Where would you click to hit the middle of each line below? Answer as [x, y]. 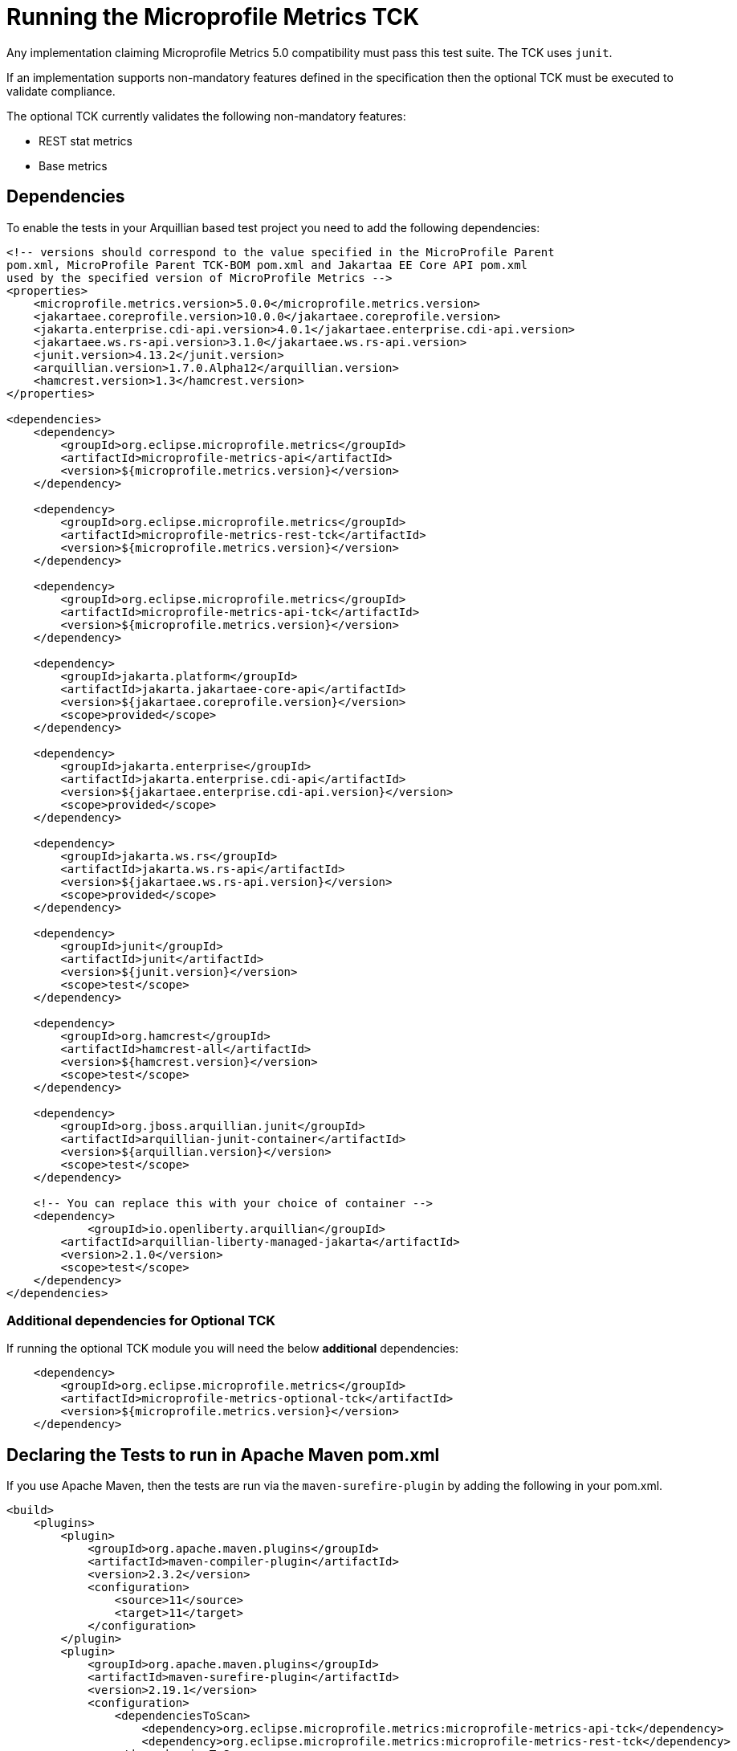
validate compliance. [61, 91]
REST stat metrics [86, 141]
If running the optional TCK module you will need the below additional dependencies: [232, 1349]
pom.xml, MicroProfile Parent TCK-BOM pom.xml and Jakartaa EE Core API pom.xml [267, 265]
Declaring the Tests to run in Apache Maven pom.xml [223, 1455]
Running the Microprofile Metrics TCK [213, 17]
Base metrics [73, 165]
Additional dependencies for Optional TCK [141, 1320]
